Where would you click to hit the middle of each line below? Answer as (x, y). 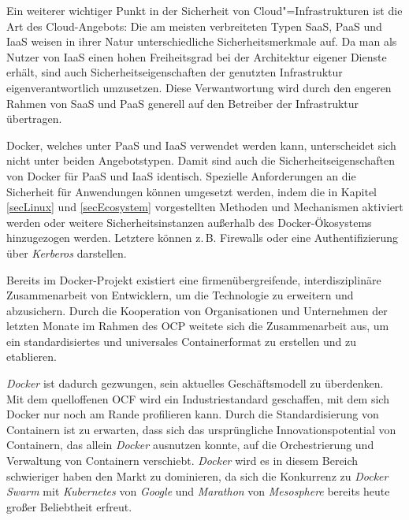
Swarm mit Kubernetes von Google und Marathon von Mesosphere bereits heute (198, 491)
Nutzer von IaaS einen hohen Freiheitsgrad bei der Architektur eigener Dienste (197, 56)
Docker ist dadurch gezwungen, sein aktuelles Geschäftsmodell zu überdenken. (195, 383)
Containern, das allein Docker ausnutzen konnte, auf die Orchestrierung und (190, 445)
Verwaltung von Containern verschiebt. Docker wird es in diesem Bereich (182, 461)
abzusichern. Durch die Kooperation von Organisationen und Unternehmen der (197, 310)
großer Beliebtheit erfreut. (69, 506)
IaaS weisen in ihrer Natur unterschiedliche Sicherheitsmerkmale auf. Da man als (202, 41)
